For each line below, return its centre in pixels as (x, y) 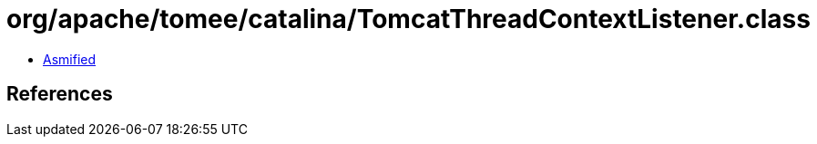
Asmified (70, 59)
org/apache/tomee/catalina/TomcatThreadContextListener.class (408, 19)
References (60, 94)
